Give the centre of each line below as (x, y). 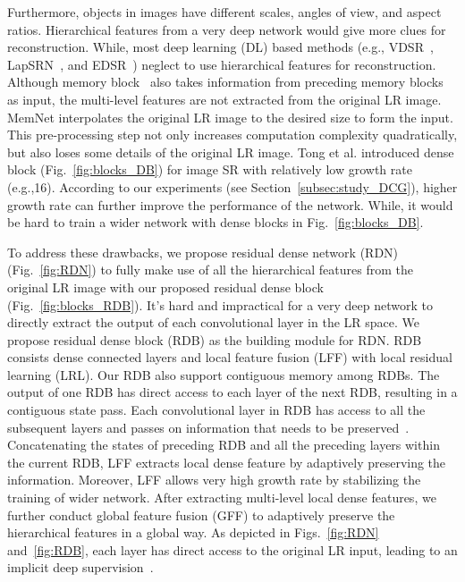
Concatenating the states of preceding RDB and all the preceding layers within (224, 445)
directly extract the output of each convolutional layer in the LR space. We (214, 322)
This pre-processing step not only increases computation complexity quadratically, (232, 135)
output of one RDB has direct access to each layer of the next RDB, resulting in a (232, 392)
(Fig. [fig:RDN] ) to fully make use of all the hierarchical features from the (210, 270)
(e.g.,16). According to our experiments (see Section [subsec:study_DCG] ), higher (232, 186)
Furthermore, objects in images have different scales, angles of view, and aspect (224, 12)
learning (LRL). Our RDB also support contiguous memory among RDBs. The (224, 374)
